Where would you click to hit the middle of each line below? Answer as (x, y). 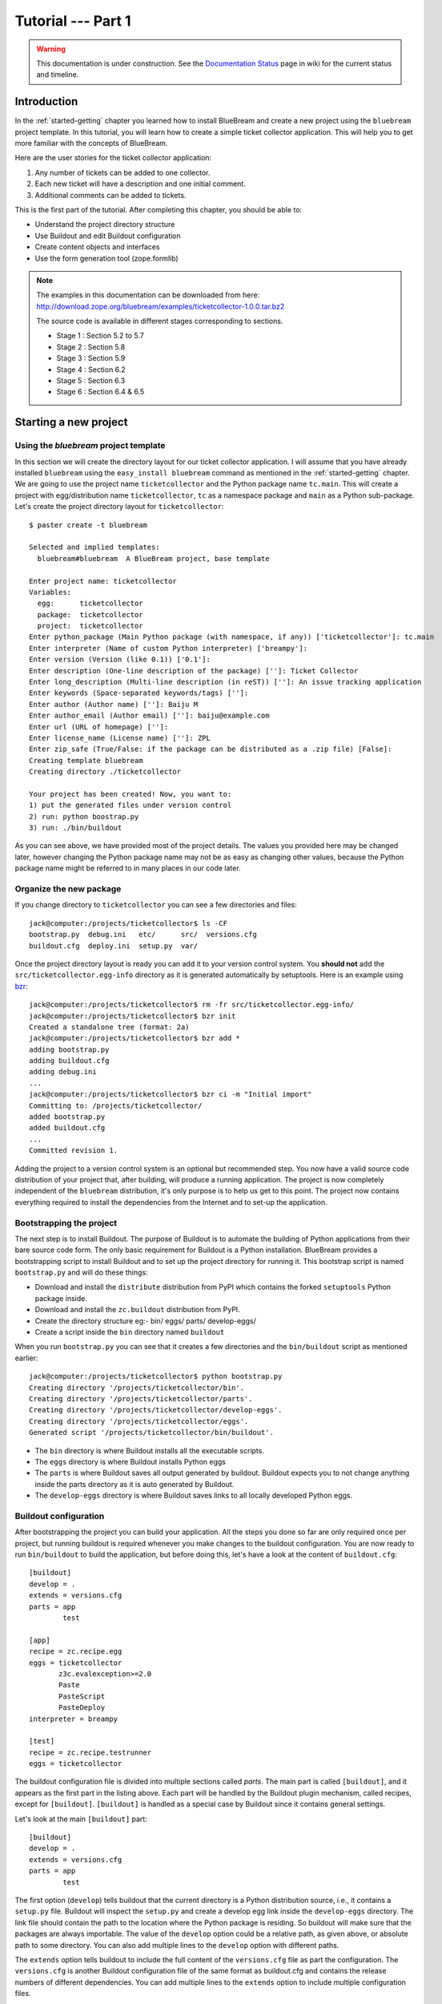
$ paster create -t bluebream (88, 525)
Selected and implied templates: (94, 547)
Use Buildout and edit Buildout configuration (108, 236)
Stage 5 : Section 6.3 (91, 381)
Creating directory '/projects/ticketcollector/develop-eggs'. (156, 1410)
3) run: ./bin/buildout (76, 828)
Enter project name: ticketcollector (103, 581)
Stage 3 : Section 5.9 (91, 358)
